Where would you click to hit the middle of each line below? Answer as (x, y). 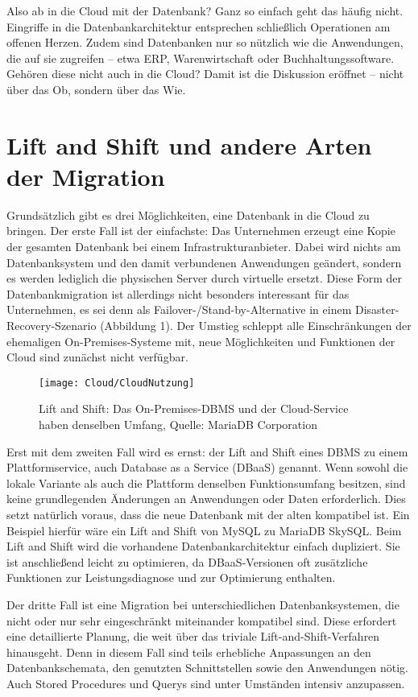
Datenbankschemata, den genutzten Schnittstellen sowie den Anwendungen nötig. (207, 668)
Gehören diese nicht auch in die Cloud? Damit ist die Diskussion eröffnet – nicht (205, 74)
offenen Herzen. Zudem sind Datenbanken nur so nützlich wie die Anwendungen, (205, 42)
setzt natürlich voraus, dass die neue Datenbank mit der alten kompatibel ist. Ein (208, 515)
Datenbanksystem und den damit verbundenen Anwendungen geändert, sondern (204, 262)
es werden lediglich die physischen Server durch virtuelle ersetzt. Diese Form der (205, 278)
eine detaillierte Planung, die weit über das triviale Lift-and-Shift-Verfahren (193, 636)
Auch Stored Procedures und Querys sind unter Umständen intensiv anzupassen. (206, 683)
